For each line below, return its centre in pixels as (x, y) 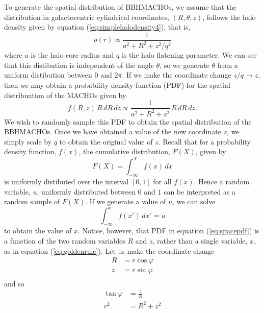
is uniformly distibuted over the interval (67, 182)
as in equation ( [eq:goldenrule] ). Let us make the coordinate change (109, 250)
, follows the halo (229, 17)
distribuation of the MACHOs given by (65, 95)
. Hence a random (222, 182)
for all (162, 182)
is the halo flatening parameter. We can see (189, 55)
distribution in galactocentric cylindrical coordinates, (87, 17)
